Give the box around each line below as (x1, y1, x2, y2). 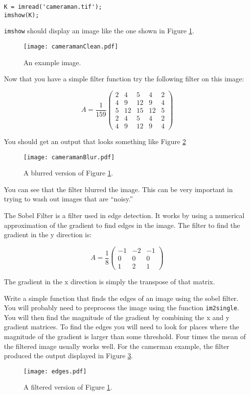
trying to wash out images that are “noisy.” (4, 194, 133, 204)
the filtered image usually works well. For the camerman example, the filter (4, 341, 229, 351)
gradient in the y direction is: (4, 229, 92, 240)
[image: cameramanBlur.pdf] (23, 153, 115, 161)
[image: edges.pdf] (23, 368, 87, 375)
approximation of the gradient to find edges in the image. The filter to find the (4, 220, 240, 230)
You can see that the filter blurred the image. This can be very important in (4, 184, 233, 194)
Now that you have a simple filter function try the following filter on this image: (4, 74, 244, 84)
